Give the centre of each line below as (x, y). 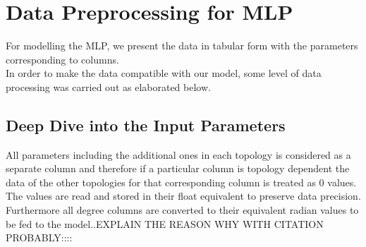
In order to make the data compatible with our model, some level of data (164, 73)
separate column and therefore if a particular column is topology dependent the (178, 168)
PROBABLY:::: (39, 237)
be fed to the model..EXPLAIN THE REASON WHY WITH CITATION (165, 223)
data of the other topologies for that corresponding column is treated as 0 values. (181, 182)
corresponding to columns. (62, 59)
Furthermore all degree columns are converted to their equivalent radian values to (182, 210)
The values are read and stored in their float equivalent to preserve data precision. (183, 196)
